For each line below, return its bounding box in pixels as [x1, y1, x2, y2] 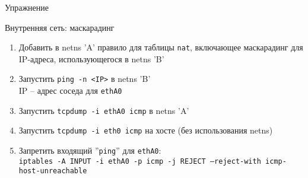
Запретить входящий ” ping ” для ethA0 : [18, 144, 161, 157]
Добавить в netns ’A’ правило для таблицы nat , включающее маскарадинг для [18, 41, 303, 53]
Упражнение [5, 1, 49, 13]
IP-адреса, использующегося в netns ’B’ [18, 52, 164, 65]
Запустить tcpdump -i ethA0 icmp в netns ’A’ [18, 104, 189, 116]
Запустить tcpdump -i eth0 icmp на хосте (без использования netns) [18, 124, 273, 136]
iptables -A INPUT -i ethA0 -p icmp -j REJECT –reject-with [18, 157, 261, 166]
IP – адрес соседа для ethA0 [18, 84, 122, 97]
